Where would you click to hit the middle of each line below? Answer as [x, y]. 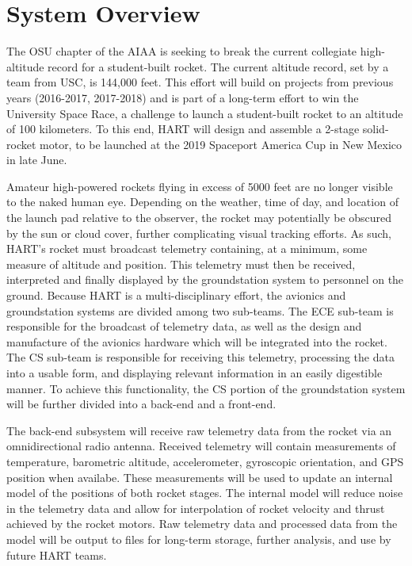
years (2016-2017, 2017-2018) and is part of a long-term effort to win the [183, 97]
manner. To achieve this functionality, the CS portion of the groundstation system [206, 388]
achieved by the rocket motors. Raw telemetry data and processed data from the [202, 524]
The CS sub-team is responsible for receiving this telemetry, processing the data [200, 357]
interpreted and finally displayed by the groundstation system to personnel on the [205, 279]
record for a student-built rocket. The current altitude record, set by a [218, 66]
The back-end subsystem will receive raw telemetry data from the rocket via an [199, 430]
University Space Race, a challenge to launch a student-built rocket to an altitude [205, 113]
